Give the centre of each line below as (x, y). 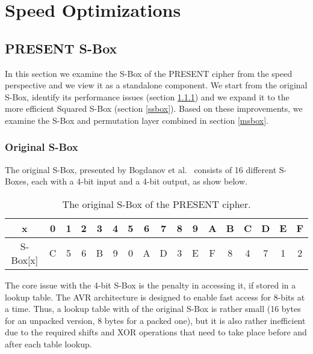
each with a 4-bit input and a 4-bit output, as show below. (139, 181)
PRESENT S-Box (61, 48)
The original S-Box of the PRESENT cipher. (156, 204)
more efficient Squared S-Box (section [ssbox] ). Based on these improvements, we (154, 108)
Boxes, (17, 181)
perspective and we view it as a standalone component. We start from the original (156, 85)
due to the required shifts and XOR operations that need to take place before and (156, 332)
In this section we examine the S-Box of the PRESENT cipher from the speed (149, 73)
